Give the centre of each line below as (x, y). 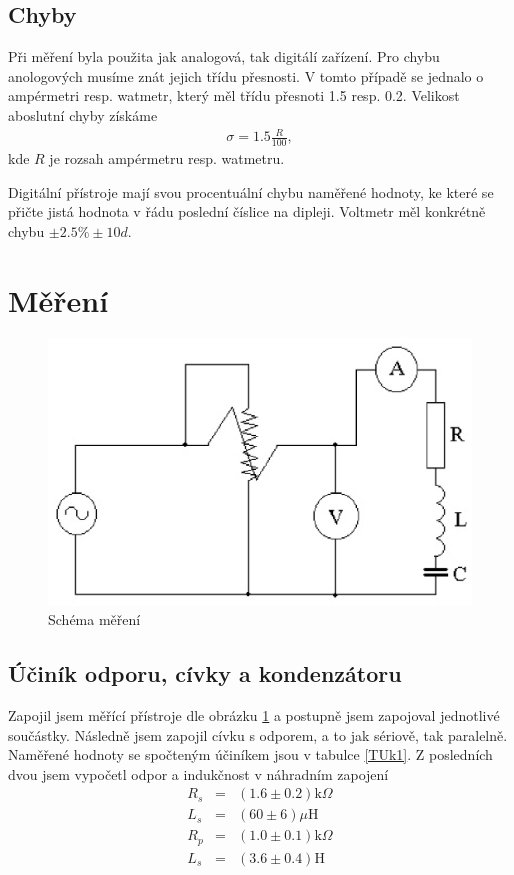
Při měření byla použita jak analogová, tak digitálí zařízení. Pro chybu (224, 56)
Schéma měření (94, 619)
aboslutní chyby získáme (83, 114)
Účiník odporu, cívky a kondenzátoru (205, 673)
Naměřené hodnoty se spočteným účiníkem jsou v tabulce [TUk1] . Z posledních (250, 754)
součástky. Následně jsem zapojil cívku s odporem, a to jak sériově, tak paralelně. (258, 734)
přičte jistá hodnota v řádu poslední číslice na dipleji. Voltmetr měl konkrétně (247, 211)
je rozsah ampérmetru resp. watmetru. (167, 157)
